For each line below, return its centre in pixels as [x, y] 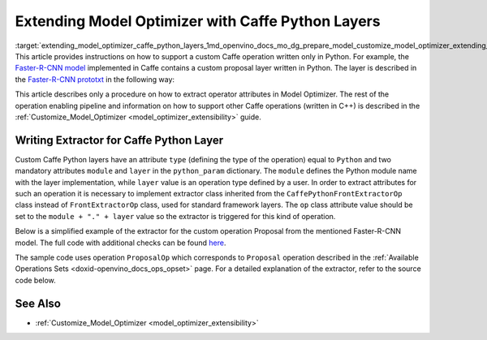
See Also [38, 303]
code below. [35, 280]
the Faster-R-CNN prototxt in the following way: [95, 79]
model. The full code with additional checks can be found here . [121, 243]
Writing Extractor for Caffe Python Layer [119, 140]
